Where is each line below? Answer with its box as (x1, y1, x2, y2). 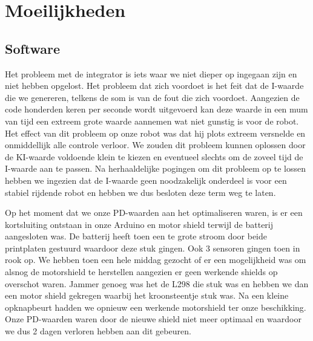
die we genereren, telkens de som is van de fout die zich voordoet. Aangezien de (5, 91, 300, 103)
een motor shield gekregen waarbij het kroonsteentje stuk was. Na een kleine (5, 289, 289, 302)
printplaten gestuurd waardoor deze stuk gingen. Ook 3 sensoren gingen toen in (5, 241, 300, 254)
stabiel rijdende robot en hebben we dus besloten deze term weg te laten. (5, 186, 276, 198)
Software (5, 39, 61, 57)
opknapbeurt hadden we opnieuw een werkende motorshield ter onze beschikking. (5, 300, 306, 313)
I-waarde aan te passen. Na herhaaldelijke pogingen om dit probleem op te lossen (5, 162, 306, 175)
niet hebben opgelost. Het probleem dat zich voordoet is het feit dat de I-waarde (5, 79, 304, 92)
